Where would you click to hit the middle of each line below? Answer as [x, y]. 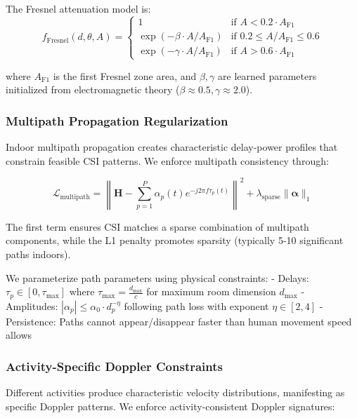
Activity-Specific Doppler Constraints [115, 366]
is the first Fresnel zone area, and [125, 75]
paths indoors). [38, 254]
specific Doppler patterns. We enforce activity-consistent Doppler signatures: [170, 406]
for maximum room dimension [211, 291]
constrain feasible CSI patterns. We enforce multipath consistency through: [167, 160]
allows [19, 335]
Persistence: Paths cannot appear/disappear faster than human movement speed [179, 321]
